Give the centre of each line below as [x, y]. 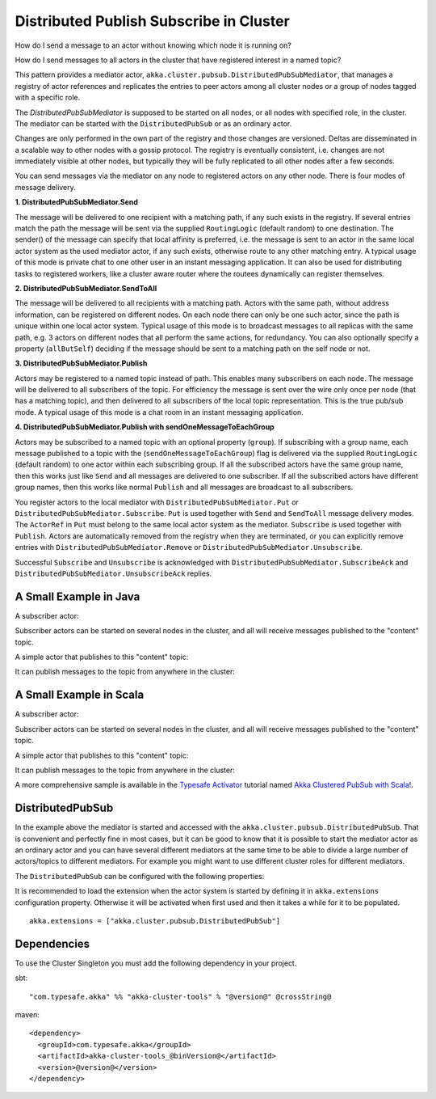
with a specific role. [48, 98]
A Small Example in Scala [80, 695]
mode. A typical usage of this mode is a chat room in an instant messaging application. [159, 412]
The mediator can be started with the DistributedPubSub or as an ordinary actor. [153, 123]
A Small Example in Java [78, 596]
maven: [27, 1014]
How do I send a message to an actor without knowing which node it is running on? [153, 45]
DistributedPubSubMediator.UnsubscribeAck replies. [113, 573]
